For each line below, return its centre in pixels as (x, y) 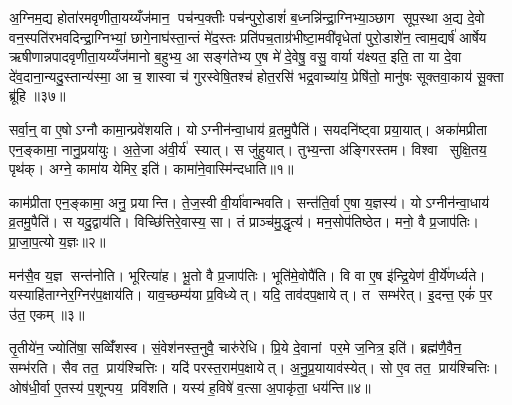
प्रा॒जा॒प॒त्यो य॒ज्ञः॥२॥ (57, 240)
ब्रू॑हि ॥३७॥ (37, 95)
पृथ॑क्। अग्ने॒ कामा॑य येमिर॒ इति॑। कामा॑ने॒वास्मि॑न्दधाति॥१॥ (151, 168)
